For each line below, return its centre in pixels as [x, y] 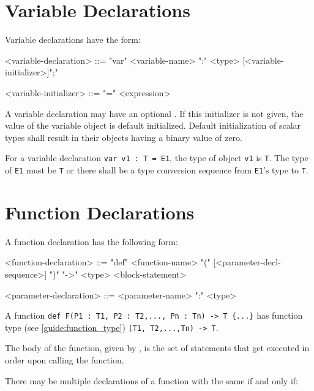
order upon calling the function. [65, 360]
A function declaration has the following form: [92, 241]
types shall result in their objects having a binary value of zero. [124, 137]
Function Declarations [100, 212]
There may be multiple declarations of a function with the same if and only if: [151, 380]
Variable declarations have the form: [73, 40]
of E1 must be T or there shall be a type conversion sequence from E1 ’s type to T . [157, 169]
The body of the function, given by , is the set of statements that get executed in [157, 348]
